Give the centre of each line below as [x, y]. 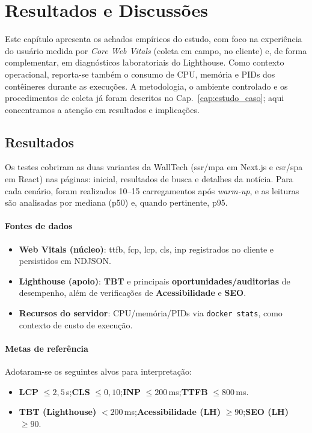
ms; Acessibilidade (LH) [172, 412]
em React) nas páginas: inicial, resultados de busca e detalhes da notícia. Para [149, 179]
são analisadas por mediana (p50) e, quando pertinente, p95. [116, 202]
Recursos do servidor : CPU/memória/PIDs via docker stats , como [151, 313]
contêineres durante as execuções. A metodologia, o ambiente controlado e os [146, 86]
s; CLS [78, 391]
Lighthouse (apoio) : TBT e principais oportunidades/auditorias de [154, 281]
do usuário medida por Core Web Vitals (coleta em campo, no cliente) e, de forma [156, 50]
